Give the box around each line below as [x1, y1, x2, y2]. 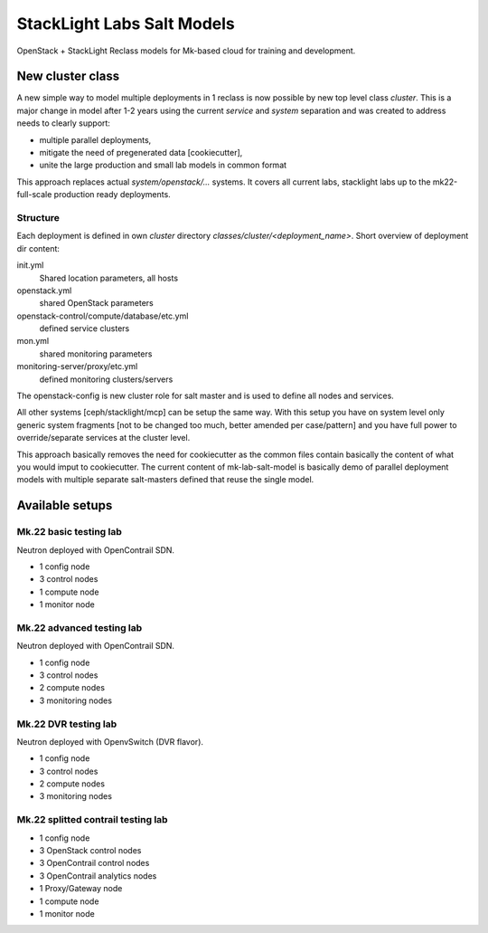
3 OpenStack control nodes [39, 845, 142, 856]
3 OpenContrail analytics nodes [39, 870, 157, 881]
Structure [16, 211, 61, 224]
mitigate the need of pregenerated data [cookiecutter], [39, 148, 243, 158]
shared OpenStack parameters [39, 298, 154, 309]
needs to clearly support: [16, 118, 110, 129]
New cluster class [16, 69, 120, 84]
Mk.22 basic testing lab [16, 526, 122, 538]
